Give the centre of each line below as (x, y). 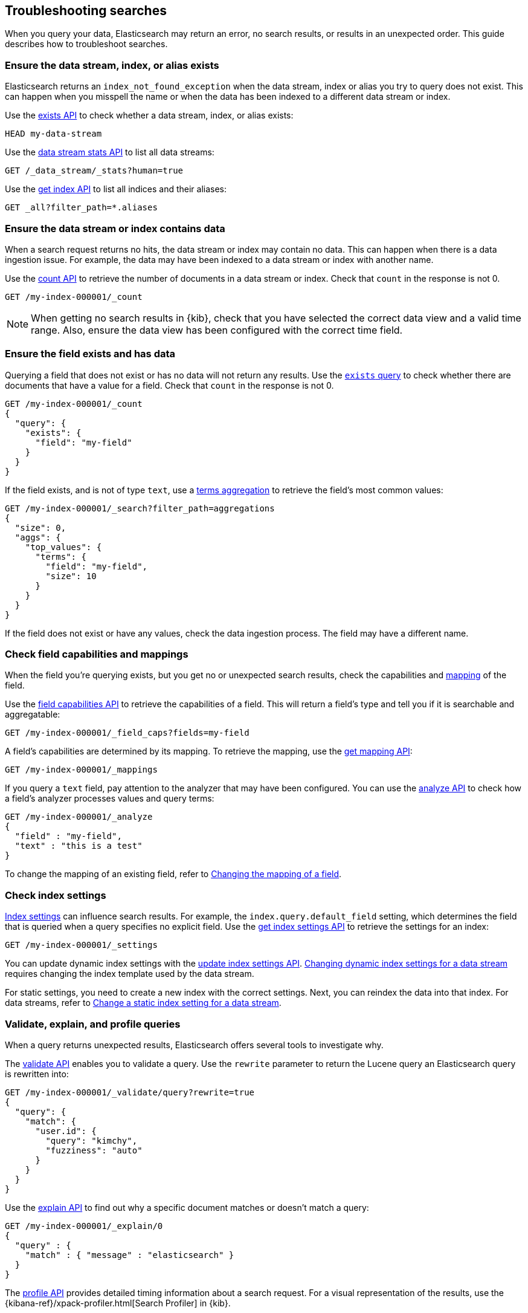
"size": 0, (40, 527)
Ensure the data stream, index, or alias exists (112, 65)
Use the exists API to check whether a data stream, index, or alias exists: (149, 115)
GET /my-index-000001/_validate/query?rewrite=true (130, 1092)
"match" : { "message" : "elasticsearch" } (130, 1255)
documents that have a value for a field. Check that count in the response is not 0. (169, 385)
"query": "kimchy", (92, 1140)
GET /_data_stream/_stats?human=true (94, 171)
